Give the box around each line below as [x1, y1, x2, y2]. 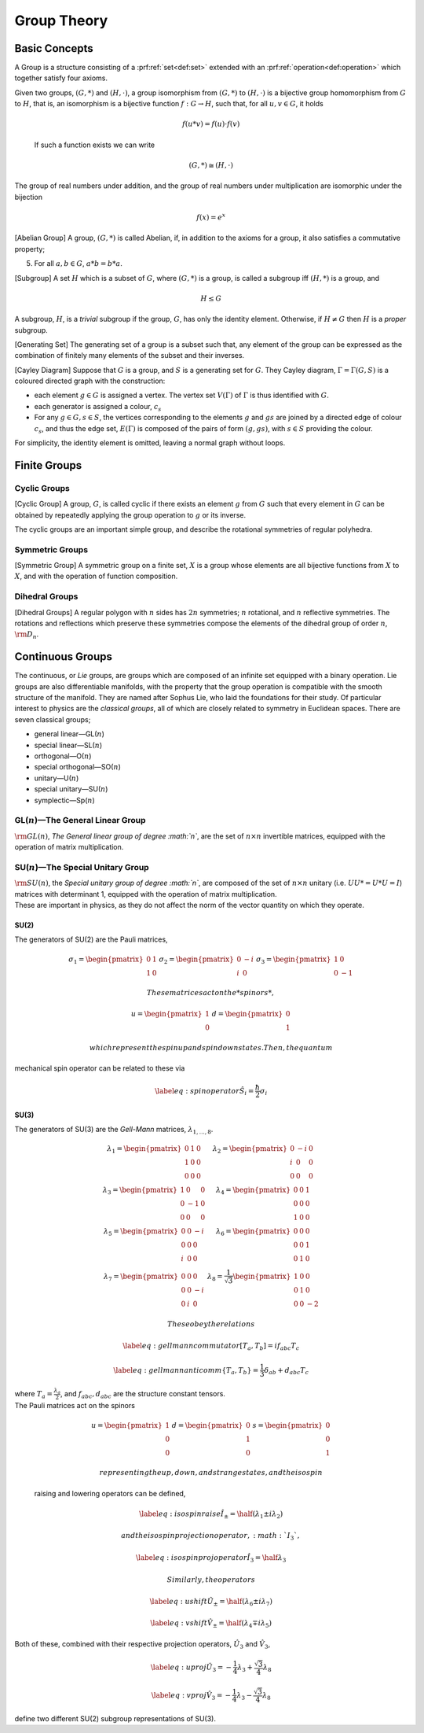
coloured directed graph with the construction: [14, 376, 166, 385]
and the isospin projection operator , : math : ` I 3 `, [120, 1531, 300, 1542]
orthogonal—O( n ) [34, 751, 92, 761]
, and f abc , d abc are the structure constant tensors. [60, 1388, 225, 1400]
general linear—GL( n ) [34, 729, 105, 739]
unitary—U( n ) [34, 773, 79, 783]
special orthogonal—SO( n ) [34, 762, 122, 772]
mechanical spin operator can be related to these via [14, 1064, 185, 1073]
